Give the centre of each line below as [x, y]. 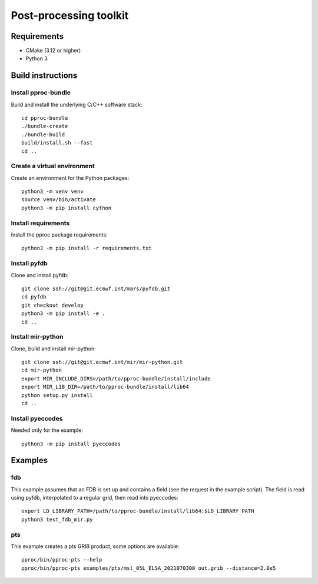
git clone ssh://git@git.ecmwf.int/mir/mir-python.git [102, 362]
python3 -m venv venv [52, 191]
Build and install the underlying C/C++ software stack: [77, 104]
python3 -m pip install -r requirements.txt [87, 248]
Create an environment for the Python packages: [70, 178]
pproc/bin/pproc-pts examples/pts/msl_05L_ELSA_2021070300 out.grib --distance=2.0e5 [149, 568]
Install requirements [40, 223]
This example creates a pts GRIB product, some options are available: [95, 546]
